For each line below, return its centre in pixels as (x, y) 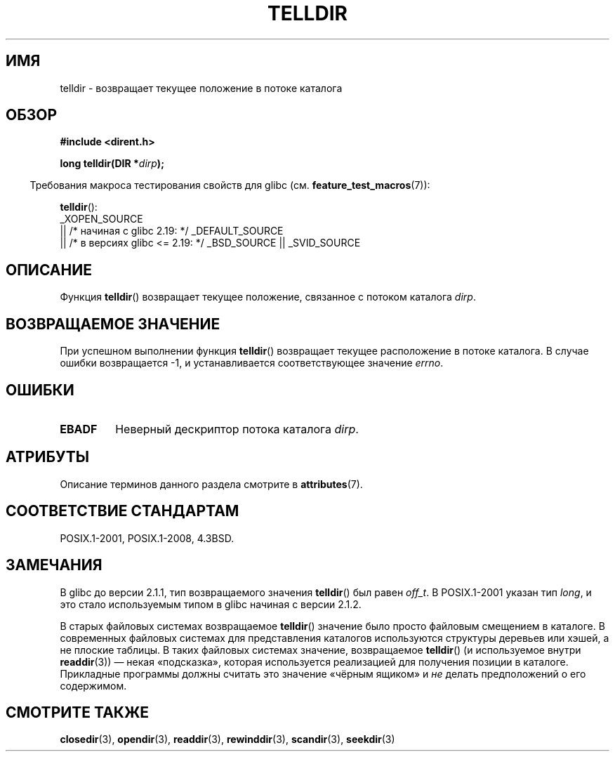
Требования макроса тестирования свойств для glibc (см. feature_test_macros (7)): (230, 185)
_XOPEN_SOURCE (101, 219)
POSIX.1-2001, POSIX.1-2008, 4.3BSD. (147, 538)
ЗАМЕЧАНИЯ (54, 565)
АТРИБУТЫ (48, 457)
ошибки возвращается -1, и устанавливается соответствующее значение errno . (252, 363)
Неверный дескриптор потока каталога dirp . (237, 429)
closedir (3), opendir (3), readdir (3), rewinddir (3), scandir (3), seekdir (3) (227, 739)
